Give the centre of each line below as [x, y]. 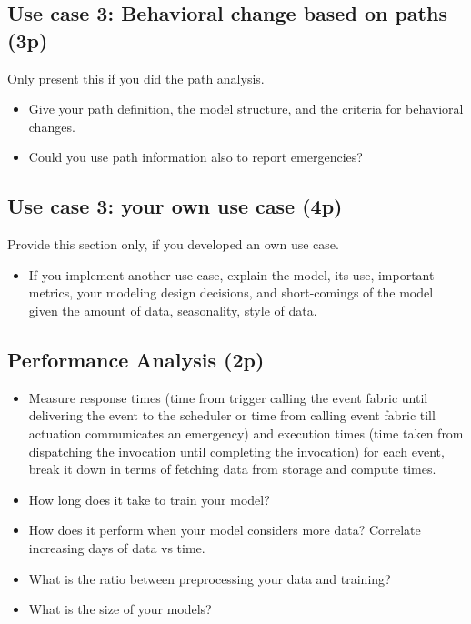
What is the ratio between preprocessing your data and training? [210, 578]
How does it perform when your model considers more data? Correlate [225, 530]
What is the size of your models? [120, 609]
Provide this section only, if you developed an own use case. [173, 244]
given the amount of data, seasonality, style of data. [173, 310]
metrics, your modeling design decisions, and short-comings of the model [231, 292]
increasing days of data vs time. [117, 547]
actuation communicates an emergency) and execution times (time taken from [246, 433]
